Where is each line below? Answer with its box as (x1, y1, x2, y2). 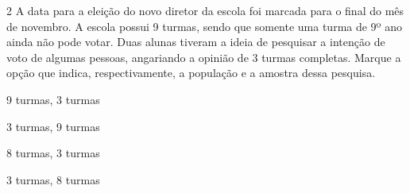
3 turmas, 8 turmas (6, 171, 100, 187)
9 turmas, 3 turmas (6, 91, 100, 107)
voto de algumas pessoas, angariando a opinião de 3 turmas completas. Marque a (6, 48, 401, 65)
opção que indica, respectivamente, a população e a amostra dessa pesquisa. (6, 64, 376, 81)
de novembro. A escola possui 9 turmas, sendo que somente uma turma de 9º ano (6, 17, 402, 34)
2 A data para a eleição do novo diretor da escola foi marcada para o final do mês (6, 2, 404, 18)
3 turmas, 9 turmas (6, 118, 100, 134)
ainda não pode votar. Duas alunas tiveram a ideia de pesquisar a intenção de (6, 33, 385, 50)
